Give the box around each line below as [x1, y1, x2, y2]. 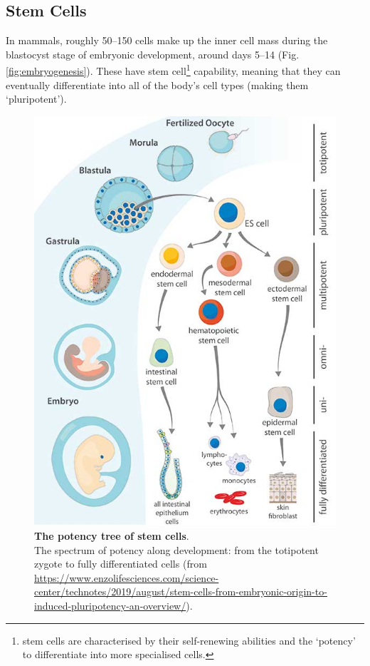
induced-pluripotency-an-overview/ [34, 598, 186, 613]
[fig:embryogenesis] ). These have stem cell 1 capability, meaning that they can [6, 61, 341, 78]
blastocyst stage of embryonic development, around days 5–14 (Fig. [6, 46, 300, 61]
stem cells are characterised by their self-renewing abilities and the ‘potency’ [22, 632, 356, 647]
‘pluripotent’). [6, 91, 67, 106]
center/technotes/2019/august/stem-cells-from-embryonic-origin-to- [34, 584, 327, 599]
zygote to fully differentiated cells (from [34, 556, 207, 571]
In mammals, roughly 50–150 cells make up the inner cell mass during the [6, 33, 328, 48]
